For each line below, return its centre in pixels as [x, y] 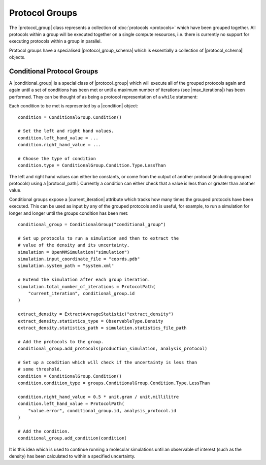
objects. [17, 57]
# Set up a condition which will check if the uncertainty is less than [107, 362]
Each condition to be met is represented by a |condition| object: [74, 106]
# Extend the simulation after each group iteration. [84, 280]
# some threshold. [40, 369]
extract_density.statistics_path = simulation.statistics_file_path [102, 328]
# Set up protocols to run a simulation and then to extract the [99, 238]
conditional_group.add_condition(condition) [73, 438]
